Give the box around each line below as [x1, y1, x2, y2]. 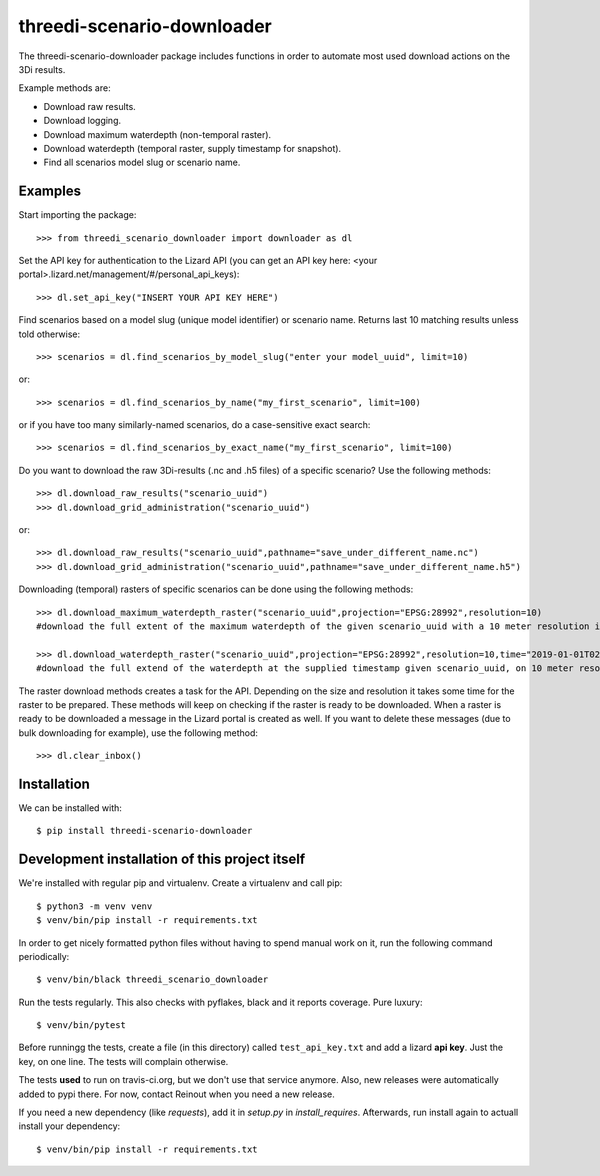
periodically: [18, 950, 70, 962]
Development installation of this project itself [18, 851, 306, 868]
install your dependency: [18, 1120, 121, 1132]
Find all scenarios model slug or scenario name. [43, 156, 241, 169]
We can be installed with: [18, 802, 122, 814]
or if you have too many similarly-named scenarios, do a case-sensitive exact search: [18, 419, 371, 431]
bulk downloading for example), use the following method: [18, 726, 259, 739]
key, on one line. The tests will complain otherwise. [18, 1055, 229, 1067]
